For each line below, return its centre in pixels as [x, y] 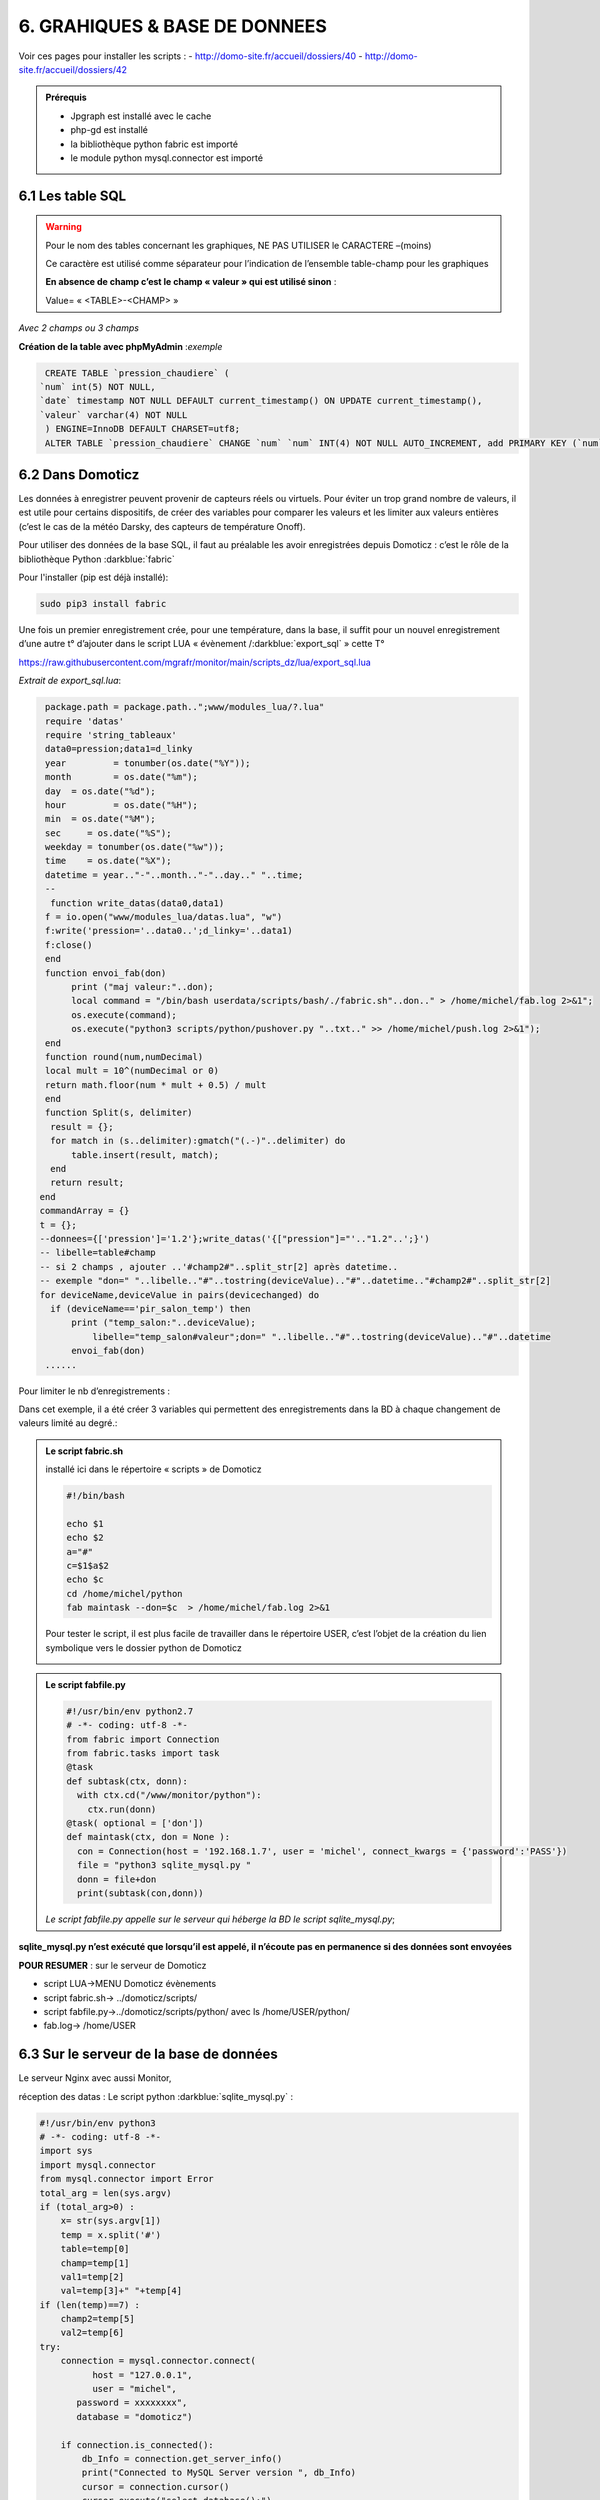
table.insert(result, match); [145, 1154]
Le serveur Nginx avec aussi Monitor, [95, 2078]
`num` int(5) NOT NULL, [98, 387]
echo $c [85, 1579]
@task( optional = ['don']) [135, 1823]
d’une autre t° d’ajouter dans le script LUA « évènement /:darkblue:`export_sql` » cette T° [201, 644]
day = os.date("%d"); [101, 791]
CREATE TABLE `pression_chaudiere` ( [137, 373]
